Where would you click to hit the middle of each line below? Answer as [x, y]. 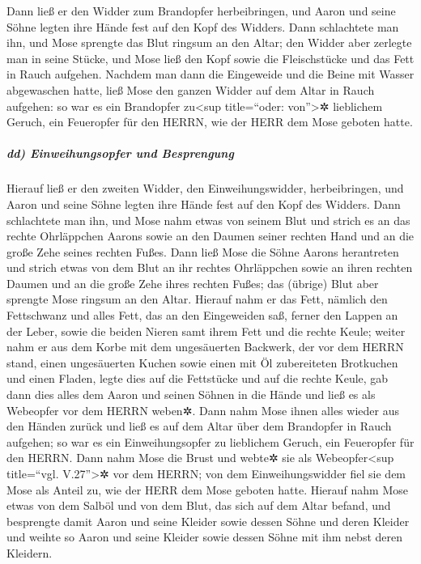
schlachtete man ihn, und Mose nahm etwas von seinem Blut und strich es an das [208, 220]
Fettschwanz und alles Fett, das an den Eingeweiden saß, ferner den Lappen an [202, 315]
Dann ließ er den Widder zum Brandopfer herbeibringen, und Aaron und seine [201, 11]
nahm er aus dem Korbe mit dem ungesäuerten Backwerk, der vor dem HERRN [205, 347]
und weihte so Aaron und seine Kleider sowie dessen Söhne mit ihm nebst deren [204, 537]
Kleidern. [30, 552]
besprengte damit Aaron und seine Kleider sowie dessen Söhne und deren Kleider [208, 521]
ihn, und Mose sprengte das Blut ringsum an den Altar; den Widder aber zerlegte [209, 42]
